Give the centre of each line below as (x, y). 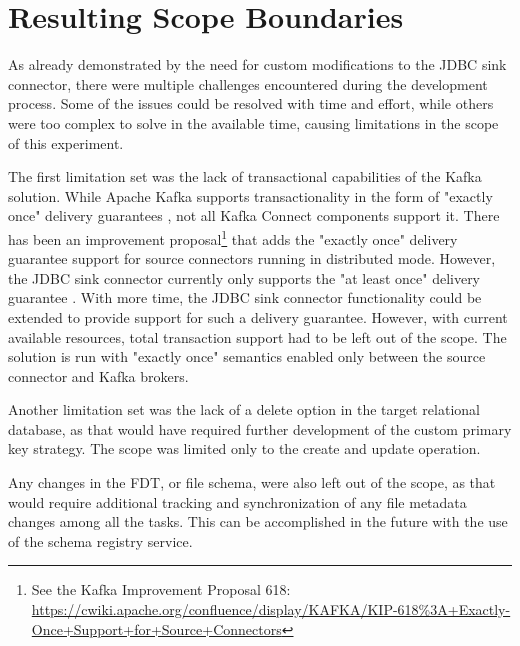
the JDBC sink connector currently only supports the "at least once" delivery (244, 277)
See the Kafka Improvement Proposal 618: (161, 589)
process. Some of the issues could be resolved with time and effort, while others (251, 103)
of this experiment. (66, 142)
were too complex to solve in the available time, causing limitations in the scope (253, 122)
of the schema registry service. (100, 540)
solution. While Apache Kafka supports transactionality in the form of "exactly (250, 195)
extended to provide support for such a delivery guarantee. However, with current (258, 316)
